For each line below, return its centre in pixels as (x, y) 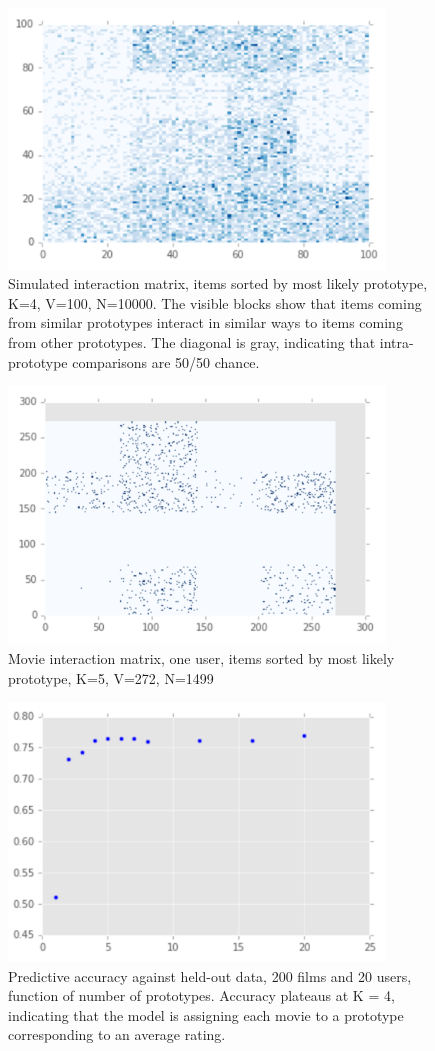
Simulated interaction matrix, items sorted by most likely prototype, (218, 283)
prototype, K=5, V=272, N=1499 (111, 677)
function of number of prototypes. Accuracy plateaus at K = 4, (201, 995)
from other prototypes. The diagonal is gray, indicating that (192, 341)
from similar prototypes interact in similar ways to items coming (205, 322)
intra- (396, 341)
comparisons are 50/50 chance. (166, 361)
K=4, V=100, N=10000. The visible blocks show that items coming (215, 302)
